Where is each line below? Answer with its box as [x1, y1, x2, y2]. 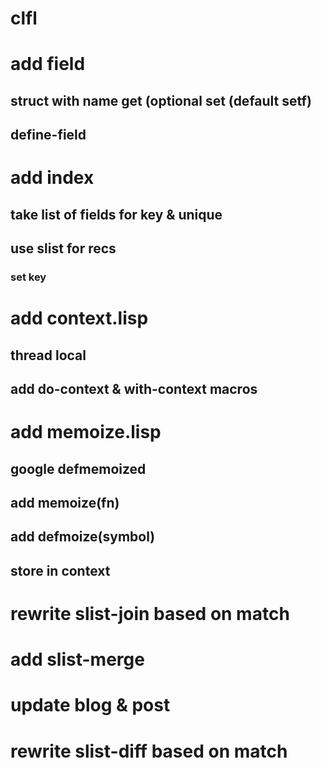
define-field [10, 127, 87, 144]
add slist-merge [10, 648, 145, 671]
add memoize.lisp [10, 421, 162, 444]
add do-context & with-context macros [10, 381, 258, 398]
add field [10, 53, 86, 76]
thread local [10, 347, 87, 364]
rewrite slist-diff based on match [10, 740, 288, 762]
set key [10, 270, 47, 284]
